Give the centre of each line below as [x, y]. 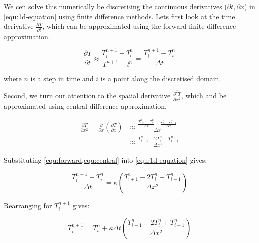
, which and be [204, 95]
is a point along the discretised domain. [161, 78]
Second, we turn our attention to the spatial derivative [87, 95]
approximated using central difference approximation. [85, 105]
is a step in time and [62, 78]
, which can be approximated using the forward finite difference [139, 26]
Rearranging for [28, 205]
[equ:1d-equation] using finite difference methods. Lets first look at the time [120, 16]
